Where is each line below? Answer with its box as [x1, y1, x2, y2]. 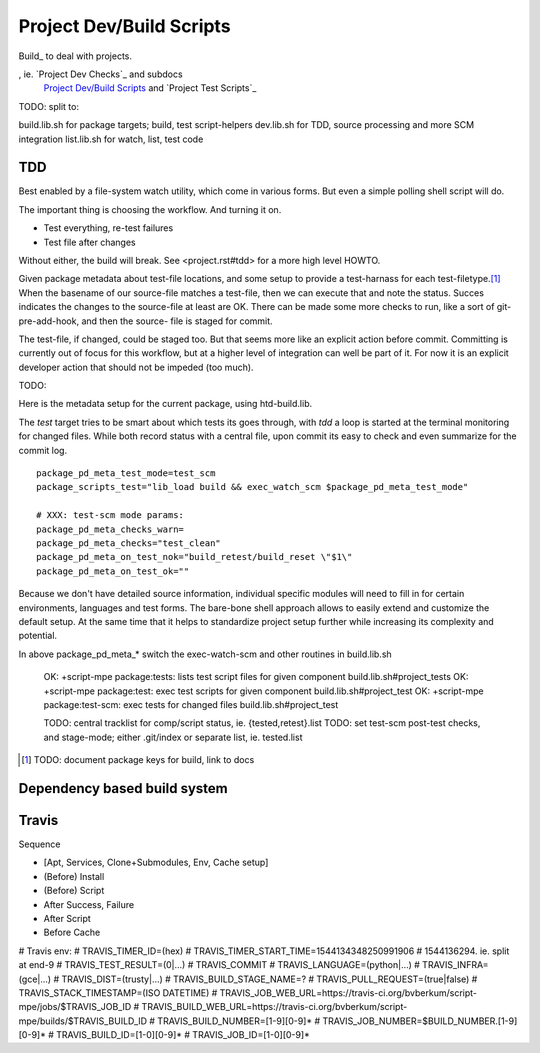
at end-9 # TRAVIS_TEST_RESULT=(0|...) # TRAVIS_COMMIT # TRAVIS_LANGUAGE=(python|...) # [18, 959, 420, 971]
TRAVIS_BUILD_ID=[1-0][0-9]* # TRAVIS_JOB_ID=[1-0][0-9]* [55, 1029, 310, 1041]
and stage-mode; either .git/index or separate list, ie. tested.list [43, 731, 303, 743]
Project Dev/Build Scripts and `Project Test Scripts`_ [43, 82, 257, 94]
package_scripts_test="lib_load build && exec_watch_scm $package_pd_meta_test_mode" [36, 481, 469, 493]
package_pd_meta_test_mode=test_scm [36, 468, 216, 479]
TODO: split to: [18, 100, 80, 112]
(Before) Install [43, 870, 105, 882]
